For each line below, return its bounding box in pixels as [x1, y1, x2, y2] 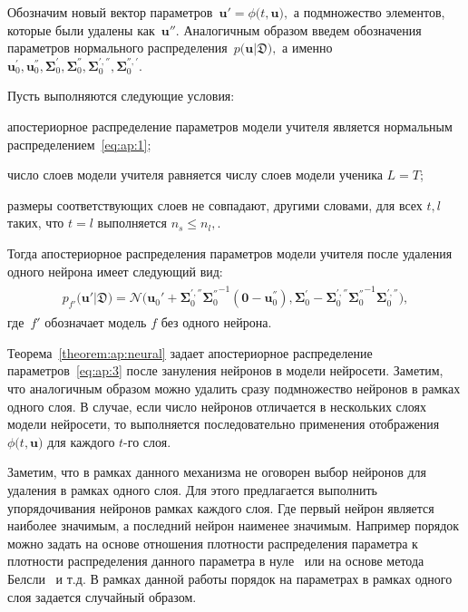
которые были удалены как [7, 20, 155, 39]
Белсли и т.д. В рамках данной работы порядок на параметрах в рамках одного [7, 568, 453, 588]
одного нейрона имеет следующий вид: [7, 261, 223, 280]
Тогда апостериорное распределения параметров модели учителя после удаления [7, 243, 453, 262]
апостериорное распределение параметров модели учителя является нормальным [7, 116, 453, 135]
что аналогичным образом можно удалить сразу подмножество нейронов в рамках [7, 378, 461, 397]
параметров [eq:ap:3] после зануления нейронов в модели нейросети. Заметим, [7, 361, 444, 380]
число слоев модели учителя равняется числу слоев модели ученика [7, 165, 383, 184]
